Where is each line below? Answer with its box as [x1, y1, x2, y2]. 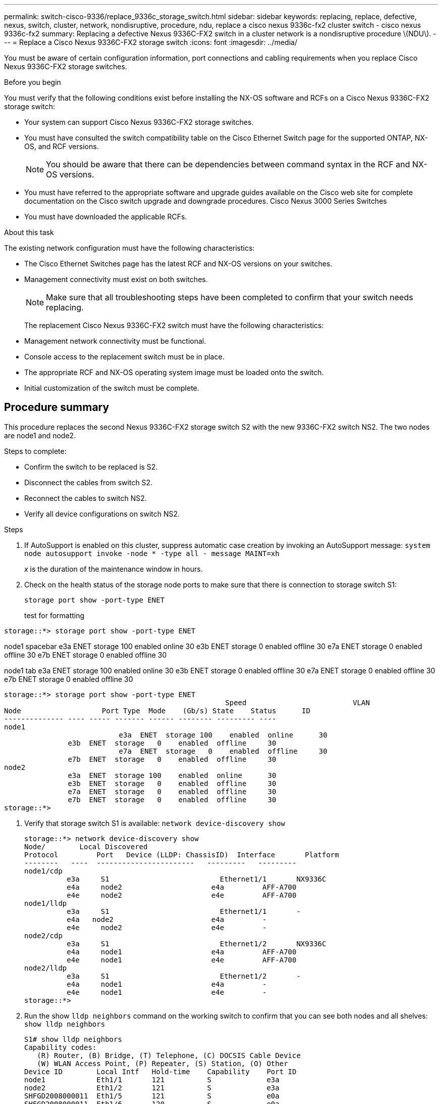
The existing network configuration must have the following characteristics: [4, 244, 255, 252]
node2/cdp [24, 931, 63, 940]
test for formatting [24, 611, 85, 620]
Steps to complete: [4, 446, 67, 455]
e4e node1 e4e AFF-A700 [67, 955, 297, 964]
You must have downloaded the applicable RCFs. [24, 212, 187, 221]
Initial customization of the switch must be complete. [24, 384, 199, 392]
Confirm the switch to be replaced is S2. [24, 462, 158, 471]
